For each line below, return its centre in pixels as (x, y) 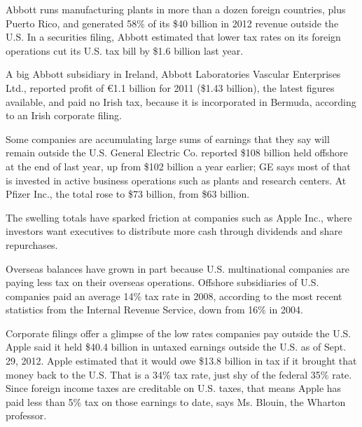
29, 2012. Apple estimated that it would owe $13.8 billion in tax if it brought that (181, 361)
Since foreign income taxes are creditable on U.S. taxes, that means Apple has (174, 388)
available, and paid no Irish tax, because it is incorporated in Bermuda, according (181, 101)
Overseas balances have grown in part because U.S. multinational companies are (177, 268)
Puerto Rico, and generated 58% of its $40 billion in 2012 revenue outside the (172, 23)
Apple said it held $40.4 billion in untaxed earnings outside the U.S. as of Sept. (176, 347)
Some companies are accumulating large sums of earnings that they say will (168, 138)
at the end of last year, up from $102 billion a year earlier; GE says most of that (178, 166)
